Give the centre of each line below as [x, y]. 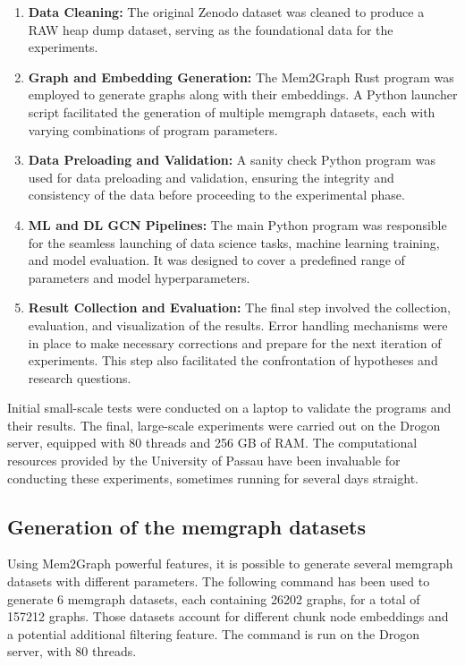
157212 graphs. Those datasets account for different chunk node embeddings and [228, 616]
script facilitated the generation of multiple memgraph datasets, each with [232, 111]
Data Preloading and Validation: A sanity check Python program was [232, 160]
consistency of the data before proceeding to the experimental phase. [216, 195]
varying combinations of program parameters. [153, 129]
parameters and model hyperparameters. [139, 277]
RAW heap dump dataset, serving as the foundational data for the [211, 29]
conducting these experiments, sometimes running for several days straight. [213, 478]
